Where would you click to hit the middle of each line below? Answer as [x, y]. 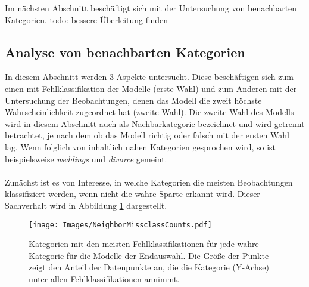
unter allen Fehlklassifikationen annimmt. [104, 278]
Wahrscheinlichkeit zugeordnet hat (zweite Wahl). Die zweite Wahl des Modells [149, 112]
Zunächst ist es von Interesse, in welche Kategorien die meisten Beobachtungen [149, 182]
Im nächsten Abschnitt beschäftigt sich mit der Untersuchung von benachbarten [151, 8]
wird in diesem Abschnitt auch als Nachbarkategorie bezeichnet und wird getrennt [155, 123]
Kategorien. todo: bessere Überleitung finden [87, 19]
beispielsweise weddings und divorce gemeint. [86, 158]
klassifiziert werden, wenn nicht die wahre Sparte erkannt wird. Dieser [132, 194]
